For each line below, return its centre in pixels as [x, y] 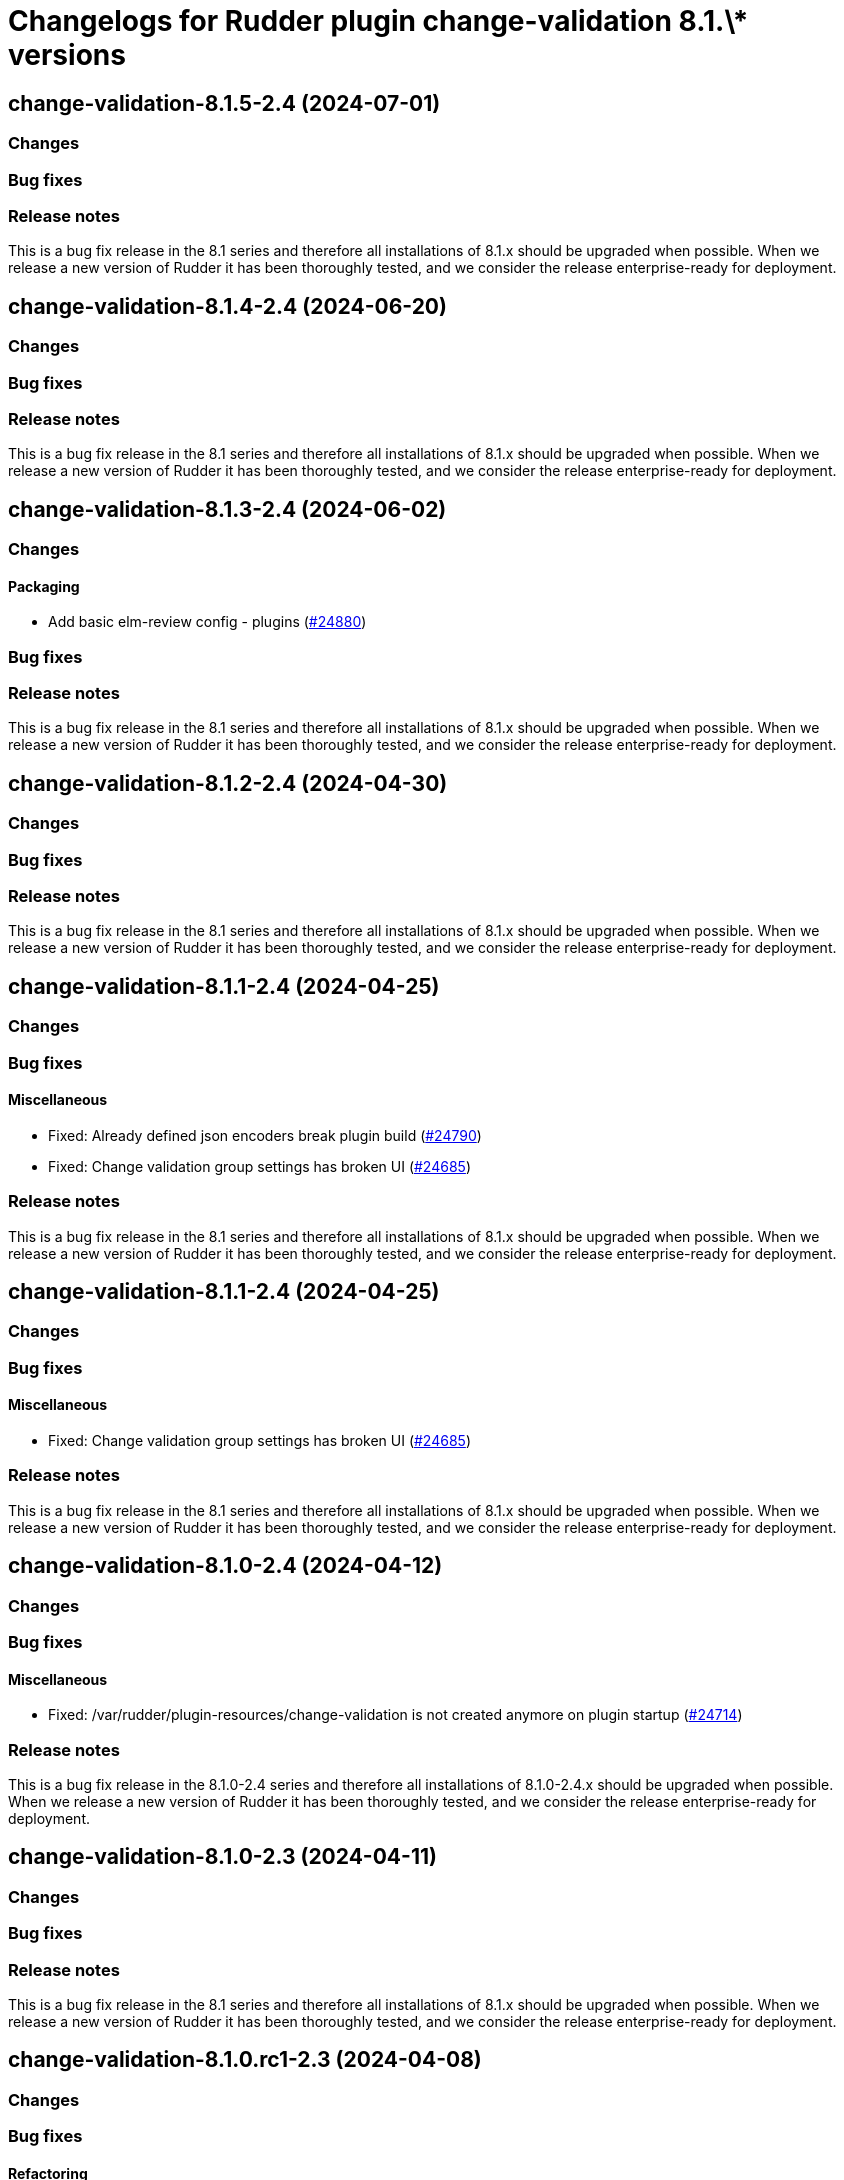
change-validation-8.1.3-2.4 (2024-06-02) [227, 509]
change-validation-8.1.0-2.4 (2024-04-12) [225, 1566]
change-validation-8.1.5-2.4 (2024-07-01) [224, 103]
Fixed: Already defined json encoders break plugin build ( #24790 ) [265, 1135]
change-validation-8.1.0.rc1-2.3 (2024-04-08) [245, 2060]
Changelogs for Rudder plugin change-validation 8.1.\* [378, 21]
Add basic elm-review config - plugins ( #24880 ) [207, 622]
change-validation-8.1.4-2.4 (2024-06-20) [227, 306]
